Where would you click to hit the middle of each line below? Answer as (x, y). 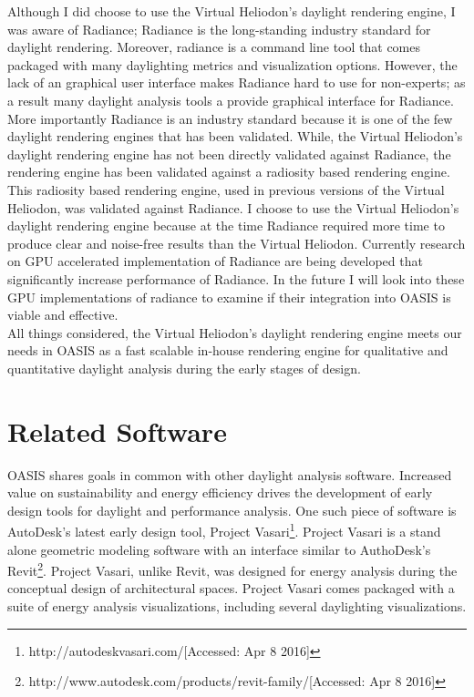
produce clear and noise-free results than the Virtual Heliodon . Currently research (237, 243)
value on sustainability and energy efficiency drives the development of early (220, 492)
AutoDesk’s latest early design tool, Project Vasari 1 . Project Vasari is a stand (224, 530)
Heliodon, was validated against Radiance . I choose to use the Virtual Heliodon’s (233, 207)
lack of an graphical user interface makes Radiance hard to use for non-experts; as (237, 82)
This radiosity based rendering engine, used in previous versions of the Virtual (226, 189)
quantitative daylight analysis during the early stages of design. (184, 368)
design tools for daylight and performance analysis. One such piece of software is (232, 510)
